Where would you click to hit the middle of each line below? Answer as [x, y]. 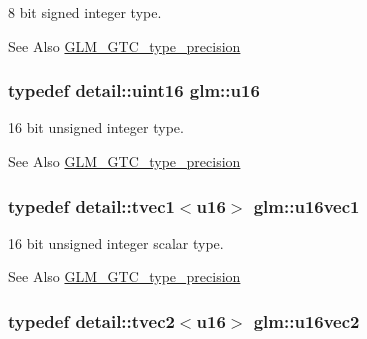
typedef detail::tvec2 [91, 320]
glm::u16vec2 [306, 320]
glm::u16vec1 [306, 205]
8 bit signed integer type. [85, 12]
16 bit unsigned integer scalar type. [116, 242]
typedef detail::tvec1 [91, 205]
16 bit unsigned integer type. [96, 127]
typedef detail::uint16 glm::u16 [134, 90]
